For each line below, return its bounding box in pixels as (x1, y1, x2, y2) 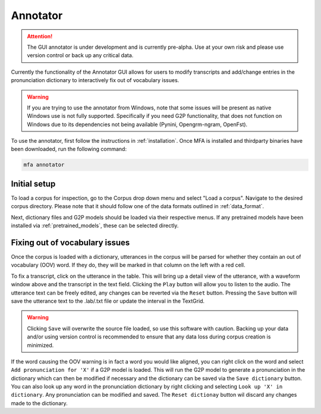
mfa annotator (23, 161, 65, 168)
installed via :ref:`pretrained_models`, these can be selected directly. (11, 222, 179, 229)
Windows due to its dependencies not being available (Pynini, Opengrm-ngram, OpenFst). (27, 121, 248, 128)
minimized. (27, 341, 54, 349)
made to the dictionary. (11, 399, 68, 407)
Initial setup (11, 178, 56, 189)
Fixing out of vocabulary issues (11, 237, 130, 247)
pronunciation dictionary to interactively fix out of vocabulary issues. (11, 77, 180, 84)
